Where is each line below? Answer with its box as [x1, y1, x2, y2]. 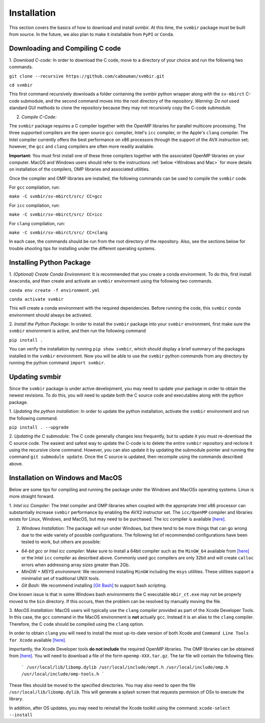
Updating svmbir [9, 373, 61, 381]
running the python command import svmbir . [9, 360, 106, 366]
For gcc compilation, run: [9, 184, 60, 190]
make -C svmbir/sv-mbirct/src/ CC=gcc [9, 194, 103, 199]
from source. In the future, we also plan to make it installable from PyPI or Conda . [9, 31, 174, 37]
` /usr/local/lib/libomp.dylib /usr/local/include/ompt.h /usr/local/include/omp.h [21, 664, 229, 670]
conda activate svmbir [9, 296, 64, 302]
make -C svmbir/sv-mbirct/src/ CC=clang [9, 230, 108, 235]
